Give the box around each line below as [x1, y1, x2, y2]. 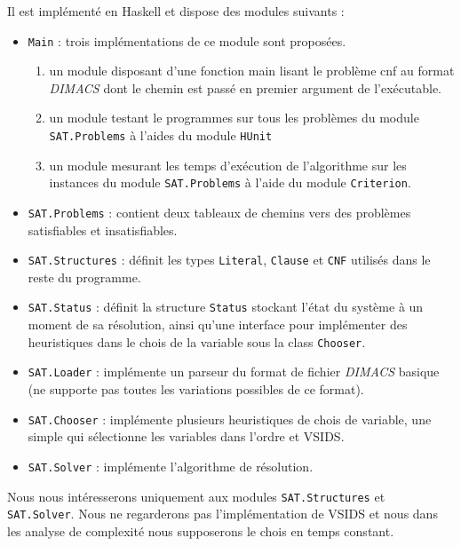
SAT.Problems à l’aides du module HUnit [49, 126, 273, 145]
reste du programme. [28, 267, 141, 286]
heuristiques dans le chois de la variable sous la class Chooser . [28, 332, 366, 351]
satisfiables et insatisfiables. [28, 220, 178, 239]
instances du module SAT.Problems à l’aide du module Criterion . [49, 173, 411, 192]
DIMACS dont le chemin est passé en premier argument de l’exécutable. [49, 78, 442, 97]
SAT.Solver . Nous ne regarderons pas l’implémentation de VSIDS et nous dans [7, 504, 438, 523]
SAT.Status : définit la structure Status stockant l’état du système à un [28, 297, 424, 316]
